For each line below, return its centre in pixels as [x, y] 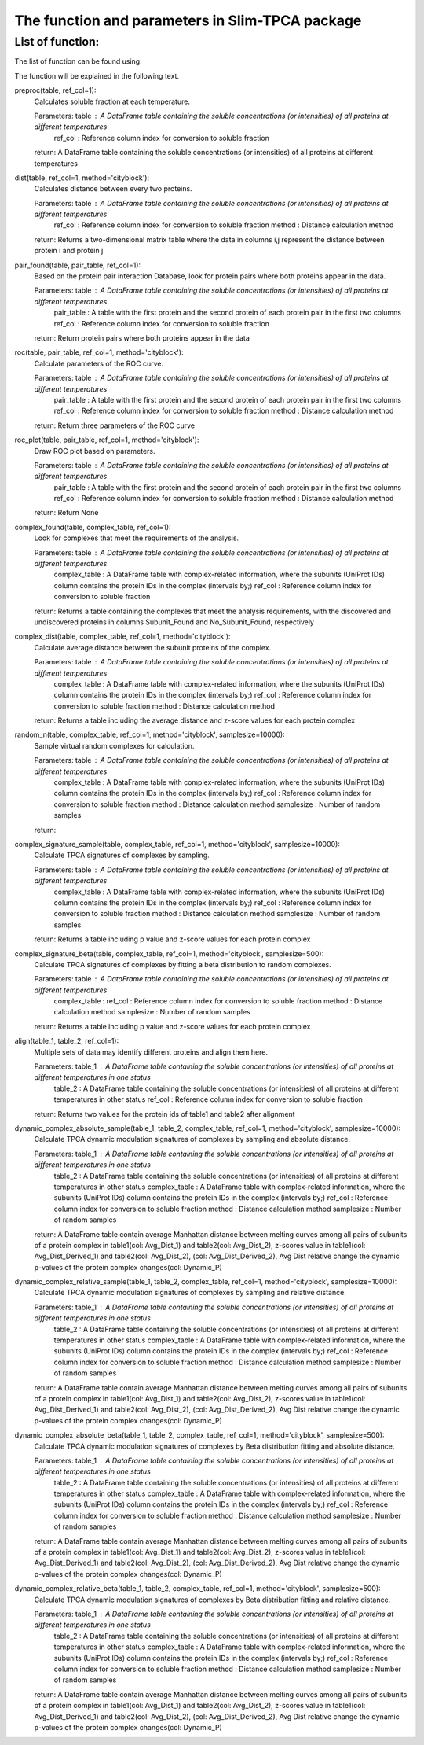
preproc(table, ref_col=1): [55, 90]
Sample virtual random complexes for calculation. [114, 745]
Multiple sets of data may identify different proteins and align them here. [151, 1052]
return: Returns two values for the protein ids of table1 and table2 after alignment [164, 1114]
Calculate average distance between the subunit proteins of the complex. [153, 647]
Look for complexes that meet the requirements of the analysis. [137, 538]
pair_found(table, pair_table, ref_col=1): [78, 265]
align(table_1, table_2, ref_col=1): [67, 1041]
